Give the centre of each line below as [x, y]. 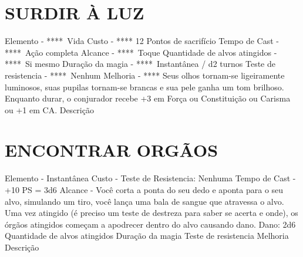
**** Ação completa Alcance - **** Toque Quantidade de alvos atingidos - [141, 52]
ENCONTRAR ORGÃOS [112, 150]
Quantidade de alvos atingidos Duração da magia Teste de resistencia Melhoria [147, 236]
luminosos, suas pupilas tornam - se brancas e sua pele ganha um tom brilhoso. [144, 87]
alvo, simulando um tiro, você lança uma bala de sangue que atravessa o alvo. [144, 201]
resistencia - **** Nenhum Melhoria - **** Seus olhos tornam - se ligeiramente [145, 75]
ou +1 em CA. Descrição [49, 109]
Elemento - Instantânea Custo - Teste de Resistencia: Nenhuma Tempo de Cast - [150, 178]
